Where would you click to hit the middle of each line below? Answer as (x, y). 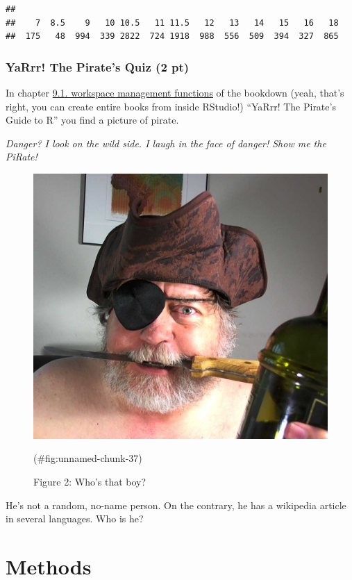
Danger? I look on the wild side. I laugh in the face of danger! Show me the (166, 143)
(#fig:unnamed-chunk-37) (88, 458)
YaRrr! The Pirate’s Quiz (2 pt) (98, 66)
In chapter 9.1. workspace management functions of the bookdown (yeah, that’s (175, 92)
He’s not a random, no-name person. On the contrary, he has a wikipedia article (176, 505)
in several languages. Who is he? (75, 519)
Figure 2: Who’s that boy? (90, 481)
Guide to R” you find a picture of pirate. (92, 120)
